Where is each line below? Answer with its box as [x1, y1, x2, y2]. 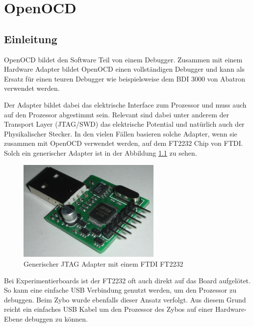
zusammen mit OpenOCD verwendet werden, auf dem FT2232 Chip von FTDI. [4, 138, 243, 148]
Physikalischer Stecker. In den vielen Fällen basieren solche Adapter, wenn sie [4, 128, 237, 138]
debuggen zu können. [25, 313, 88, 324]
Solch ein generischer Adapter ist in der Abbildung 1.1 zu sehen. [4, 147, 197, 158]
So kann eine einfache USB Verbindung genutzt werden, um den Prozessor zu [4, 285, 236, 295]
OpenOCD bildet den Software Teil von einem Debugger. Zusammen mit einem [4, 54, 243, 64]
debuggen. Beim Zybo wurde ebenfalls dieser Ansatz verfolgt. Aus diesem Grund [4, 294, 246, 304]
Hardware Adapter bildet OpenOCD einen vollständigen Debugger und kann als [4, 64, 245, 74]
